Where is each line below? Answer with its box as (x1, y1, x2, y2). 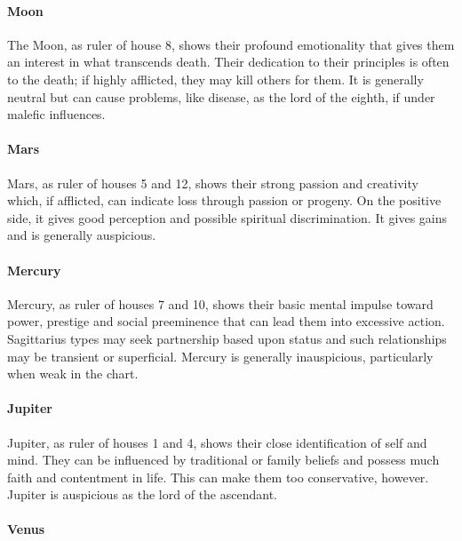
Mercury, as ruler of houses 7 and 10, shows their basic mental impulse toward (7, 294, 434, 313)
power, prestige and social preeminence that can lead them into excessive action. (7, 312, 445, 330)
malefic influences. (7, 105, 106, 123)
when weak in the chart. (7, 364, 139, 383)
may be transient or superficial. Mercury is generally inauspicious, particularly (7, 346, 434, 365)
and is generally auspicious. (7, 226, 156, 244)
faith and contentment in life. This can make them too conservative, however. (7, 467, 429, 486)
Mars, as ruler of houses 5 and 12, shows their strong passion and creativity (7, 173, 418, 192)
